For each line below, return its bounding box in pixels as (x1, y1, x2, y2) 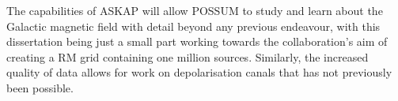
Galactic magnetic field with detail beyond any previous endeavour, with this (6, 17, 381, 34)
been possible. (6, 79, 74, 95)
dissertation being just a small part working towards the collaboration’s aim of (6, 33, 388, 50)
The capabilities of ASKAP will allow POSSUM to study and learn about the (6, 2, 383, 18)
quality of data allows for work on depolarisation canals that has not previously (6, 64, 392, 80)
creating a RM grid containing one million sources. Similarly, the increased (6, 48, 369, 65)
